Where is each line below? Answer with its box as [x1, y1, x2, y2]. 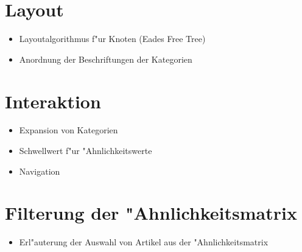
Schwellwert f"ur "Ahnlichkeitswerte [19, 144, 152, 157]
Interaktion [5, 88, 101, 113]
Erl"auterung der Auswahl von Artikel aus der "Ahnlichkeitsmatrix [19, 236, 269, 248]
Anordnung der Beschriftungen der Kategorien [19, 52, 192, 65]
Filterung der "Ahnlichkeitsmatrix [5, 200, 297, 225]
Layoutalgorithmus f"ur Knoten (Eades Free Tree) [19, 32, 206, 45]
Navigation [19, 164, 60, 177]
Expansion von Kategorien [19, 124, 118, 136]
